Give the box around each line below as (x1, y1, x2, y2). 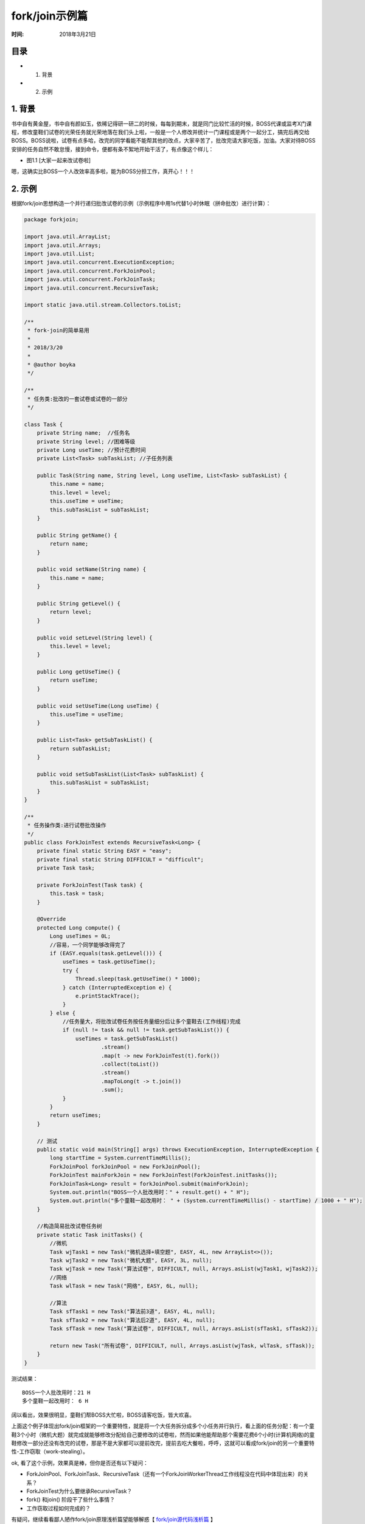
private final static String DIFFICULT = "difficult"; (36, 856, 204, 863)
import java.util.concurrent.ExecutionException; (24, 259, 175, 266)
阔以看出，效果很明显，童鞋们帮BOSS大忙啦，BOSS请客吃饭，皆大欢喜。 (11, 1411, 195, 1419)
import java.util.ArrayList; (24, 233, 111, 240)
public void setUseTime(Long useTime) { (36, 702, 159, 710)
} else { (49, 1009, 76, 1016)
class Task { (24, 421, 63, 428)
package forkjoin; (24, 216, 79, 223)
